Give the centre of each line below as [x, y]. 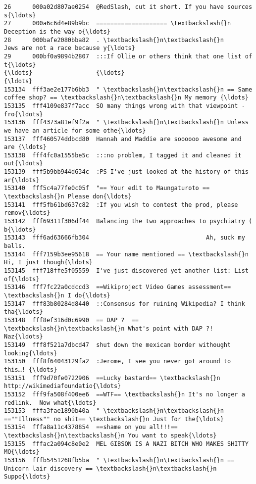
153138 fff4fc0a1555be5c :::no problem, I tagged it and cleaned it [123, 155]
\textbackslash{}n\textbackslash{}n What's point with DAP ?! [109, 328]
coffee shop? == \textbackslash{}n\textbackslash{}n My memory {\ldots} [126, 98]
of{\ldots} [22, 279]
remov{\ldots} [27, 213]
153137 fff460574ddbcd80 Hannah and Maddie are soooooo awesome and [123, 139]
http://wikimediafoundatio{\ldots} [63, 386]
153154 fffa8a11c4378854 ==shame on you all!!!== [91, 427]
